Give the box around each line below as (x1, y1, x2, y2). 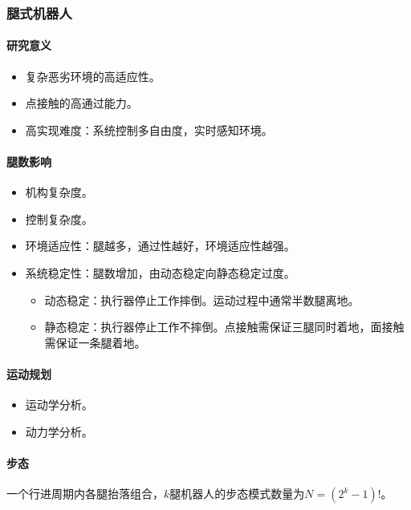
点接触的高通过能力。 (25, 95, 138, 111)
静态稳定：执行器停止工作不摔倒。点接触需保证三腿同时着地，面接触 (44, 318, 405, 335)
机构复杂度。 (25, 184, 93, 200)
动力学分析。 (25, 423, 93, 439)
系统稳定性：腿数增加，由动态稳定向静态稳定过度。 (25, 265, 295, 281)
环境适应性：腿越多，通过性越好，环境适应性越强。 (25, 237, 295, 254)
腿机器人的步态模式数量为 (169, 485, 305, 502)
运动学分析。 (25, 396, 93, 413)
